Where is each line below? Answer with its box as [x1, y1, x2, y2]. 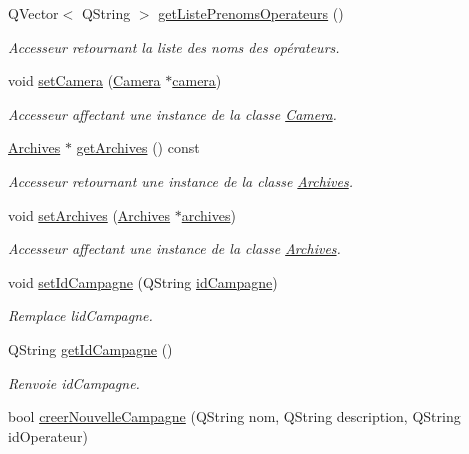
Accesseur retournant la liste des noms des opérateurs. [8, 36, 340, 57]
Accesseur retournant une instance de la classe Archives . [8, 170, 354, 191]
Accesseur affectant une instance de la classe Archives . [8, 238, 341, 259]
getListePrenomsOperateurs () [158, 3, 344, 23]
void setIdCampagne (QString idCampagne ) [8, 271, 278, 292]
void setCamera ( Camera [8, 70, 161, 91]
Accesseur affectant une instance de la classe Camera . [8, 103, 337, 124]
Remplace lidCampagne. [8, 305, 153, 326]
